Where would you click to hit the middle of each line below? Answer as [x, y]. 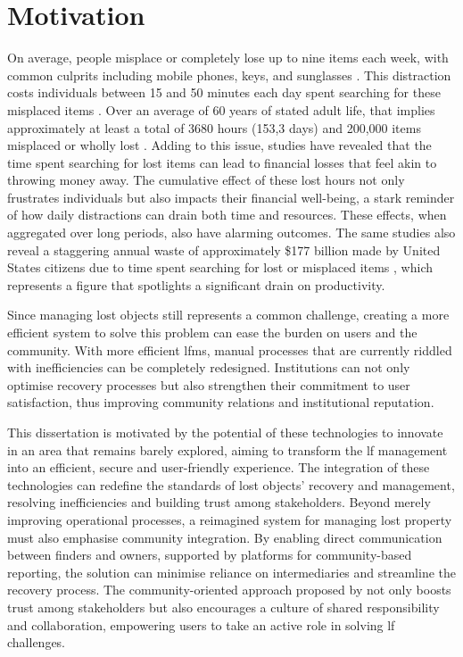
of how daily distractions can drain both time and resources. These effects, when [227, 215]
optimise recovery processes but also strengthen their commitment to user [209, 384]
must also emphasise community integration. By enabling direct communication [225, 537]
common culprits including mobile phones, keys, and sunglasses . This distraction [229, 75]
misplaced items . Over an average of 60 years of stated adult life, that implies [221, 109]
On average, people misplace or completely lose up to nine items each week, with [228, 58]
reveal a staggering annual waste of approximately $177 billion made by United [224, 249]
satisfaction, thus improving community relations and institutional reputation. [221, 402]
